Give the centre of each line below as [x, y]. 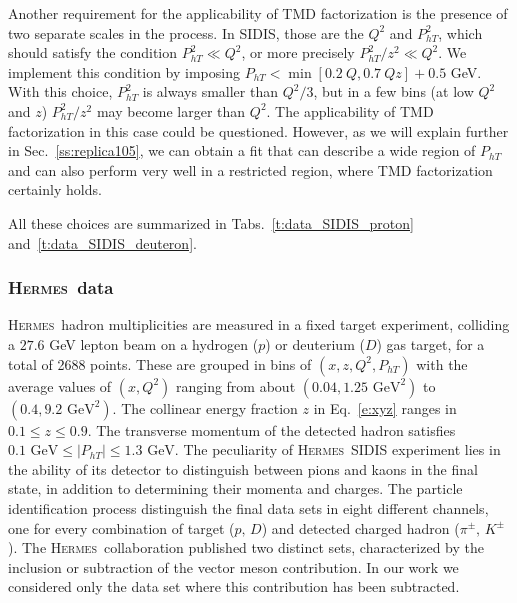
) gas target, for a [430, 343]
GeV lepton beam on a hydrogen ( [154, 343]
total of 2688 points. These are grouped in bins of [160, 363]
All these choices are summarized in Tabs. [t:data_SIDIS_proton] [211, 222]
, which [460, 32]
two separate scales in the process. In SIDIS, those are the [186, 32]
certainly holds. [55, 189]
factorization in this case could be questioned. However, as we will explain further [258, 130]
